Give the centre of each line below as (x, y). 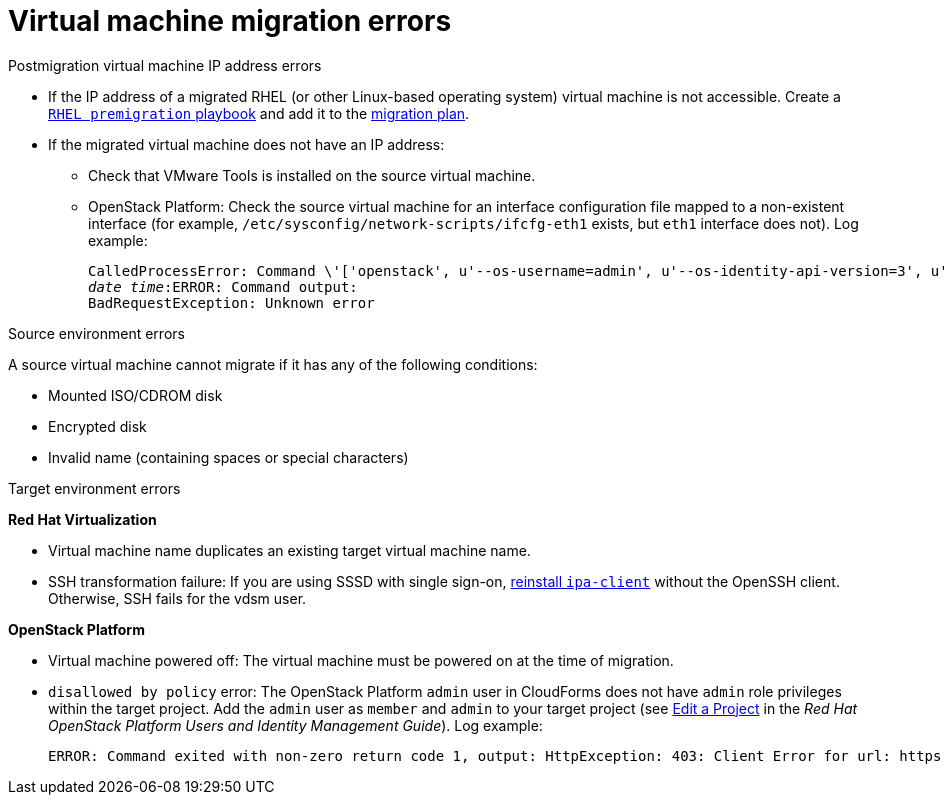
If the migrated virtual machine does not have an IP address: (246, 144)
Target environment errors (94, 488)
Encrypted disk (97, 426)
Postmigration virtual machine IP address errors (165, 65)
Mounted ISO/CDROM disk (135, 395)
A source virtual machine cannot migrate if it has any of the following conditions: (273, 364)
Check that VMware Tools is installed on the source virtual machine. (312, 175)
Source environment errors (96, 333)
